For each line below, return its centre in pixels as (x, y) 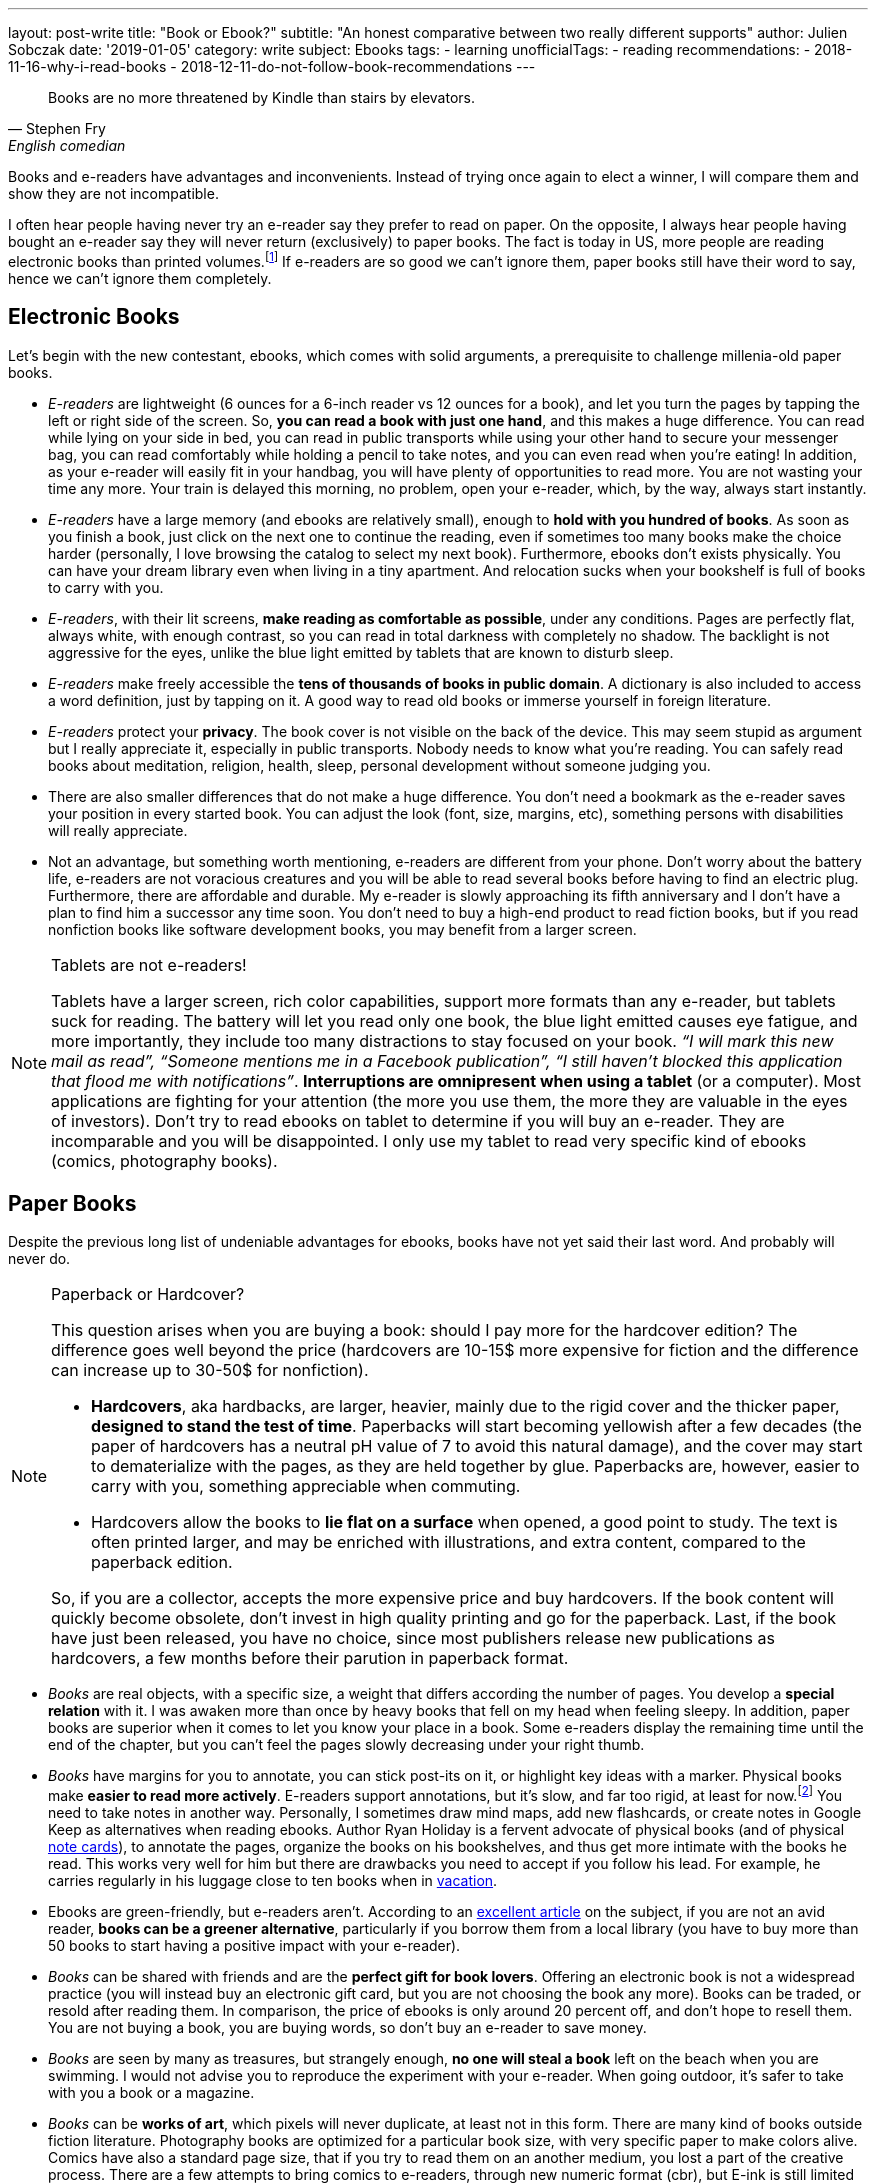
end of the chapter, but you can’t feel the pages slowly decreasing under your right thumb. (346, 1745)
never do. (39, 1259)
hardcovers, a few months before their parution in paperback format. (310, 1658)
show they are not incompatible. (113, 193)
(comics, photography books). (164, 1160)
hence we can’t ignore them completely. (140, 278)
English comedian (67, 145)
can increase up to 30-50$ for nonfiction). (210, 1370)
